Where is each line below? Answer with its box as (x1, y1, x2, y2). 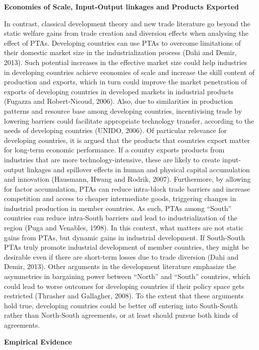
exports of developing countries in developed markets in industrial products (4, 86, 234, 96)
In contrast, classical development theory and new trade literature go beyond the (4, 18, 251, 28)
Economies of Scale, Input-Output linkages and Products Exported (4, 1, 239, 11)
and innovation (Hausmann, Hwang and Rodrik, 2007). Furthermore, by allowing (4, 174, 251, 184)
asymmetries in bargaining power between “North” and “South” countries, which (4, 271, 251, 281)
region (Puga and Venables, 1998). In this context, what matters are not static (4, 222, 244, 233)
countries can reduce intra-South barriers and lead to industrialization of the (4, 212, 238, 223)
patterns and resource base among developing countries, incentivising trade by (4, 105, 242, 116)
